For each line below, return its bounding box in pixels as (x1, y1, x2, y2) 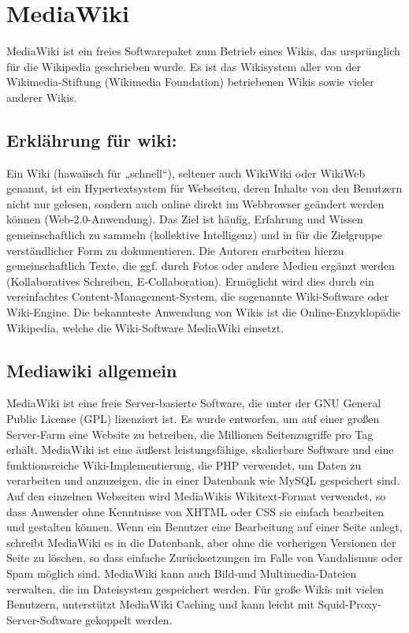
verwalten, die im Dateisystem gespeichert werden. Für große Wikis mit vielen (6, 580, 384, 597)
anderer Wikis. (6, 88, 77, 105)
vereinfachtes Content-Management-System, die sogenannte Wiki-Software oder (6, 288, 389, 305)
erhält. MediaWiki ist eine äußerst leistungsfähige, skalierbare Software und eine (6, 441, 394, 458)
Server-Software (6, 611, 82, 627)
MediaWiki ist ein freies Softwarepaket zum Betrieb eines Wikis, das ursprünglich (6, 43, 400, 59)
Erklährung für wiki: (6, 127, 177, 152)
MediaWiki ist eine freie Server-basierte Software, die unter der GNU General (6, 395, 381, 411)
